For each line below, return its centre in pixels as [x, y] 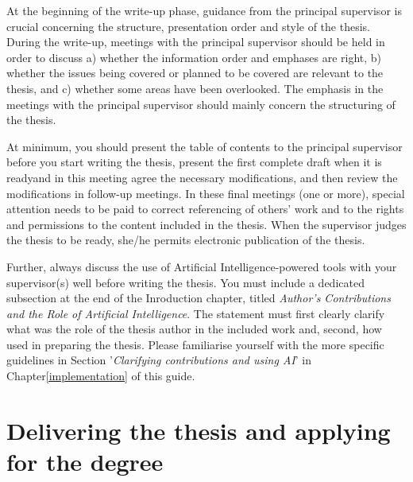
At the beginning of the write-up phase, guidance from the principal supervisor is [204, 10]
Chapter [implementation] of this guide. [101, 376]
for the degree [85, 462]
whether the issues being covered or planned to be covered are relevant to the [195, 73]
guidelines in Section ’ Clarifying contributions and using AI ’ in [159, 360]
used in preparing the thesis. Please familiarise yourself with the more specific [195, 344]
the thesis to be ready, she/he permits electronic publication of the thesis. [186, 240]
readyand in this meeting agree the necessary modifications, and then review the [202, 177]
